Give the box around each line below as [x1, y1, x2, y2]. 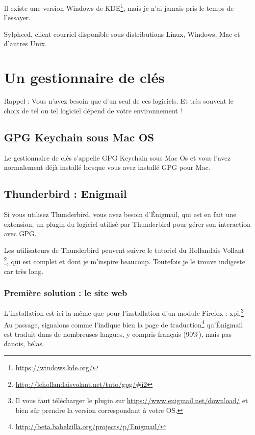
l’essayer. [4, 12, 31, 23]
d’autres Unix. [4, 38, 47, 49]
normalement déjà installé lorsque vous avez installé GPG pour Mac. [4, 162, 210, 172]
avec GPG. [4, 228, 37, 239]
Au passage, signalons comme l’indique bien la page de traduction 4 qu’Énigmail [4, 318, 243, 329]
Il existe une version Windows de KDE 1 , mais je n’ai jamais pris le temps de [4, 1, 234, 13]
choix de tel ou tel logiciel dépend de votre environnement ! [4, 105, 182, 115]
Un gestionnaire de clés [4, 67, 165, 87]
